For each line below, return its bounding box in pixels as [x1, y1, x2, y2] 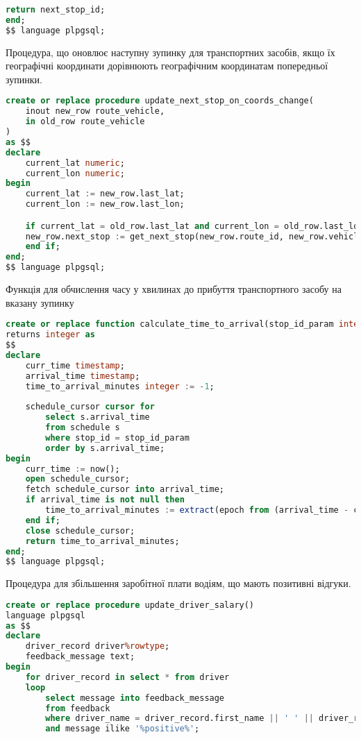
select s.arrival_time [45, 412, 150, 423]
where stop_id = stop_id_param [45, 432, 190, 443]
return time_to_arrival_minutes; [25, 536, 180, 546]
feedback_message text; [25, 652, 135, 662]
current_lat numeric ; [25, 158, 125, 168]
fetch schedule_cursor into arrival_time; [25, 484, 225, 495]
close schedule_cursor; [25, 525, 135, 536]
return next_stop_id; [6, 5, 106, 15]
